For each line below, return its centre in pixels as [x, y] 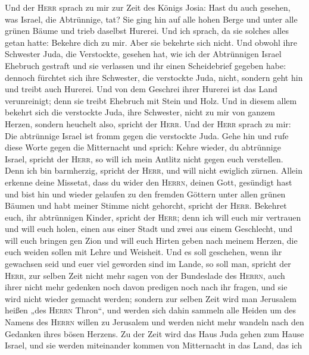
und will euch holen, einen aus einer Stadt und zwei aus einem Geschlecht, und [149, 229]
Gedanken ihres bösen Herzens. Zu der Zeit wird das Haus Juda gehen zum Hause [154, 333]
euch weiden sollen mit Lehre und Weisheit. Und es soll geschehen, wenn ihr [143, 252]
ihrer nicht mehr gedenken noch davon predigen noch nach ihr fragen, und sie [146, 287]
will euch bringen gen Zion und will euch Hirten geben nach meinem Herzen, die [151, 240]
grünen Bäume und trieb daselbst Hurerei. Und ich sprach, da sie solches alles [147, 31]
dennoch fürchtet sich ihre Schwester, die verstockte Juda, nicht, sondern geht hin [154, 77]
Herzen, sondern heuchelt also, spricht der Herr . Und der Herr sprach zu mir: [148, 123]
